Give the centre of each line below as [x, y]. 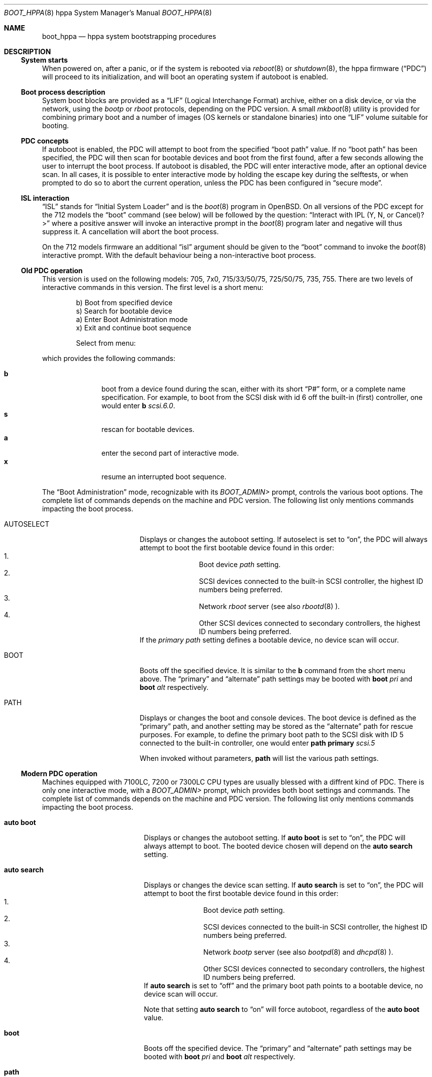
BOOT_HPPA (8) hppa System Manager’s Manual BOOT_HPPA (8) [108, 13]
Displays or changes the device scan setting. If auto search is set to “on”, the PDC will [284, 885]
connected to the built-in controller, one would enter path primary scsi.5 [257, 743]
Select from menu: [106, 343]
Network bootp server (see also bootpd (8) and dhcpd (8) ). [298, 952]
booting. [55, 126]
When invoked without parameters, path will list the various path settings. [259, 758]
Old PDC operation [52, 270]
